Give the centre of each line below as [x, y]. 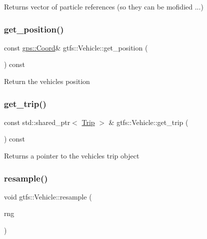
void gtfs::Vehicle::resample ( [48, 196]
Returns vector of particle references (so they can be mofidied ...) [104, 6]
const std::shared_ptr [37, 122]
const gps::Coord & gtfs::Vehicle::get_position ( [76, 47]
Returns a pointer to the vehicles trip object [72, 155]
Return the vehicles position [47, 81]
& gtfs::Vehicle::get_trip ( [148, 122]
